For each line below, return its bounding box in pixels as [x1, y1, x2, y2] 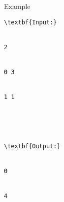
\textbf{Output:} [4, 143, 61, 150]
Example [4, 1, 31, 11]
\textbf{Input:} [4, 18, 57, 26]
